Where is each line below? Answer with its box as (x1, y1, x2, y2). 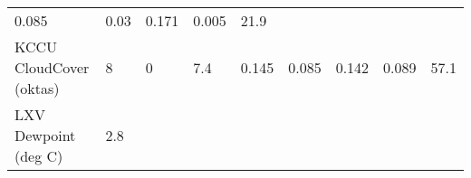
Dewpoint (14, 125, 76, 145)
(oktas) (14, 78, 60, 98)
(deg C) (14, 145, 63, 166)
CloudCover (14, 57, 90, 78)
